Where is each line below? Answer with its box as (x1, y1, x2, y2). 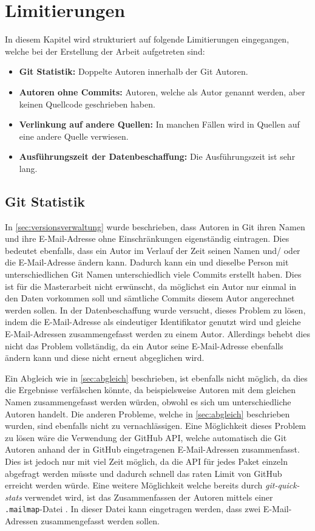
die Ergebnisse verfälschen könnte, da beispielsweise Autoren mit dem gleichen (5, 383, 296, 396)
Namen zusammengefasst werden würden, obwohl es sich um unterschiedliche (5, 395, 291, 408)
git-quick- (265, 479, 300, 492)
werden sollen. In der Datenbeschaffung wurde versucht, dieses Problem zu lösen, (5, 303, 306, 316)
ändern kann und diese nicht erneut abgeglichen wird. (5, 351, 205, 364)
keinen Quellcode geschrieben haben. (19, 97, 155, 110)
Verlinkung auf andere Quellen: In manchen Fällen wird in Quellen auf (19, 118, 300, 131)
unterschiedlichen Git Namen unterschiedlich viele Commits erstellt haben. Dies (5, 268, 302, 281)
